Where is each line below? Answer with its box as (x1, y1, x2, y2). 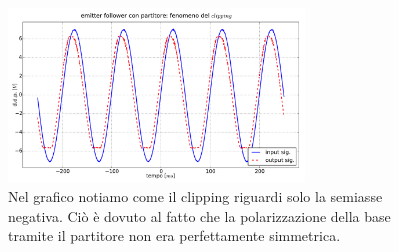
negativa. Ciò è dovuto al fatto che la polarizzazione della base (8, 205, 391, 226)
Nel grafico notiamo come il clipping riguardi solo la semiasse (8, 186, 383, 207)
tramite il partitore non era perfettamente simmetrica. (8, 225, 341, 246)
